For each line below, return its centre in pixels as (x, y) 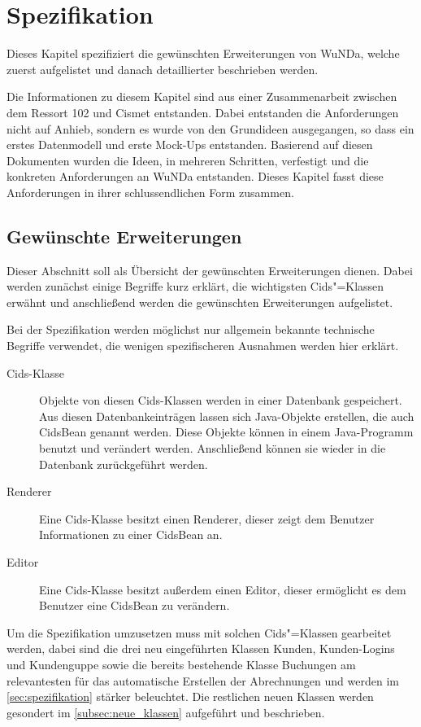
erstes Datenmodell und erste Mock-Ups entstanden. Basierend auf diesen (190, 145)
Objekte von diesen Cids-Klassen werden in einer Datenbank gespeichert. (221, 400)
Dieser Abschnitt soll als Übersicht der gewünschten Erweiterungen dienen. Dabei (210, 270)
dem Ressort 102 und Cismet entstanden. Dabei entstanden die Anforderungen (203, 112)
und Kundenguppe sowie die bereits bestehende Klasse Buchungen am (181, 664)
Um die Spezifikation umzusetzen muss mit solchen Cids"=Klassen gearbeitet (199, 632)
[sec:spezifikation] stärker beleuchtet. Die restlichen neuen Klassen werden (190, 696)
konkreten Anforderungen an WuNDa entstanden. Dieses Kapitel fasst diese (195, 176)
